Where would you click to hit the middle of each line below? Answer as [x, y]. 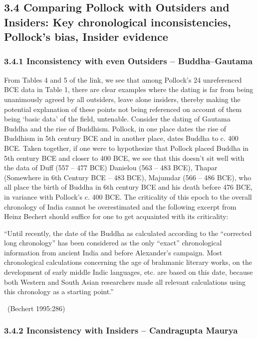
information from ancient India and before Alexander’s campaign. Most [113, 252]
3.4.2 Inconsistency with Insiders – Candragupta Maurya [121, 330]
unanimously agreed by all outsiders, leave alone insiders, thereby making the [122, 99]
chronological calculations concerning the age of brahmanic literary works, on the [128, 262]
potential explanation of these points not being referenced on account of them [123, 109]
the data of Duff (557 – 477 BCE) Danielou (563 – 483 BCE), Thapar [111, 168]
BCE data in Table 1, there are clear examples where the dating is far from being [129, 89]
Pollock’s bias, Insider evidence [86, 37]
